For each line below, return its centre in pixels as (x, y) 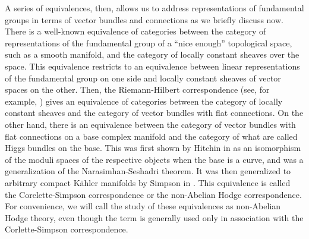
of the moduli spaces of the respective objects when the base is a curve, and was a (154, 159)
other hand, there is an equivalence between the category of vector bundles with (150, 124)
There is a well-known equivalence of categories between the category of (135, 31)
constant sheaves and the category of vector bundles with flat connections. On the (154, 113)
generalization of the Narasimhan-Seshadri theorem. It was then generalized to (148, 171)
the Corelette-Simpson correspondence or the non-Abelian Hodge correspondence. (153, 194)
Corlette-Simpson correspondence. (67, 229)
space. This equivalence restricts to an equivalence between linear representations (152, 66)
